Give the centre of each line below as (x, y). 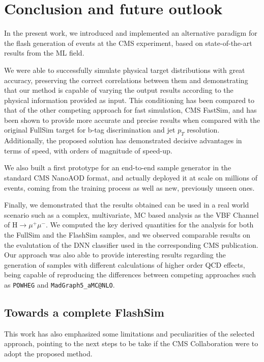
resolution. (203, 130)
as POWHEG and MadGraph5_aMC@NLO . (60, 284)
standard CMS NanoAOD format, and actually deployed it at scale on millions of (131, 178)
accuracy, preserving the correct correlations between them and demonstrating (126, 80)
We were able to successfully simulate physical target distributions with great (125, 70)
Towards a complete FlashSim (84, 312)
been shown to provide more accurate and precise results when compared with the (132, 120)
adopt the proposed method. (48, 354)
